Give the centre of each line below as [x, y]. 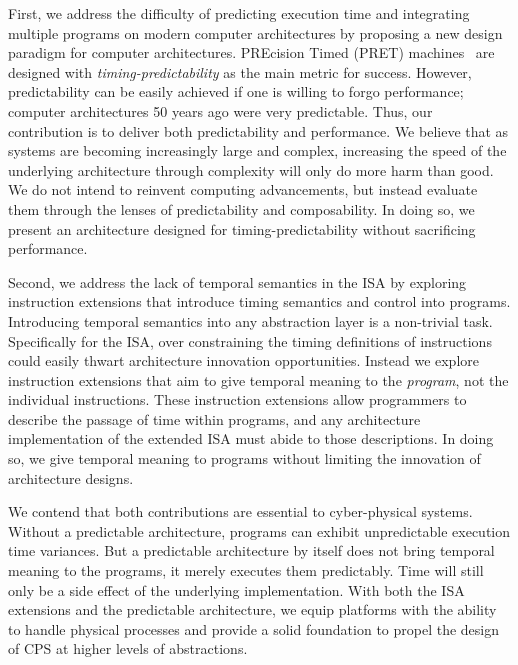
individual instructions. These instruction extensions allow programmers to [237, 399]
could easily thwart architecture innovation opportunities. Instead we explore [244, 360]
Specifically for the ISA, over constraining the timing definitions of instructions [250, 340]
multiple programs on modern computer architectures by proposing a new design [255, 32]
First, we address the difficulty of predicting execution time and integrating [239, 13]
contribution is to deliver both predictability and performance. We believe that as [258, 130]
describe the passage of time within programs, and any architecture [214, 418]
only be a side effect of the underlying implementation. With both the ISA [236, 589]
